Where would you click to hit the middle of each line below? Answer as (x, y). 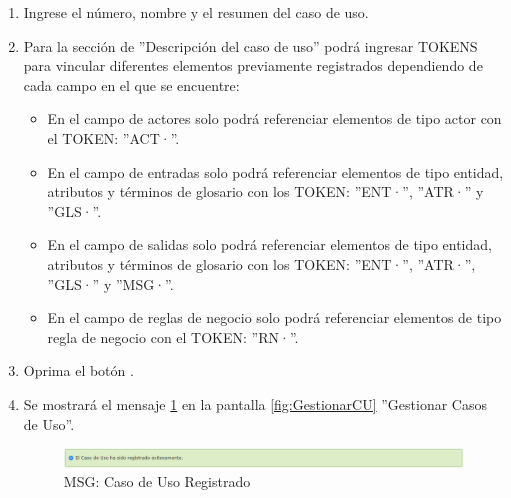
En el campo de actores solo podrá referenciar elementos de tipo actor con (274, 118)
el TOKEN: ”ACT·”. (113, 137)
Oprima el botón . (78, 370)
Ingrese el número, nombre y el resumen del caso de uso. (196, 12)
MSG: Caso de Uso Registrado (157, 481)
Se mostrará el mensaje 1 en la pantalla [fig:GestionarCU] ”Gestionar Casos (255, 403)
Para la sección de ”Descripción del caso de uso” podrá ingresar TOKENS (250, 45)
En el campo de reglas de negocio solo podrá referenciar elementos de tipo (274, 317)
